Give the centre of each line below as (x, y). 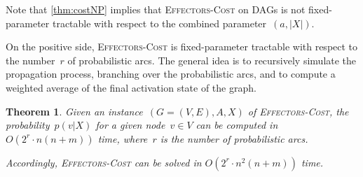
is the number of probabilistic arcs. (234, 138)
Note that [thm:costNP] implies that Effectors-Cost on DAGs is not (156, 9)
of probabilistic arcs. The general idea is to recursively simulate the (212, 60)
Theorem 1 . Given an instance (74, 111)
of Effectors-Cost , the (298, 111)
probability (28, 125)
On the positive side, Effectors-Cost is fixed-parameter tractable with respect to (182, 47)
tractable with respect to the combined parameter (159, 23)
